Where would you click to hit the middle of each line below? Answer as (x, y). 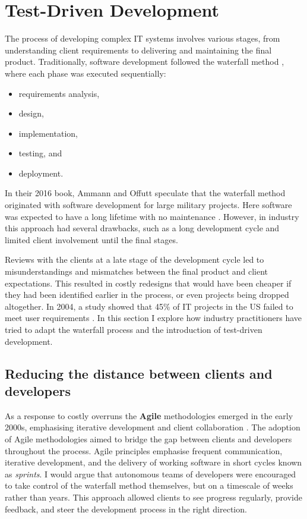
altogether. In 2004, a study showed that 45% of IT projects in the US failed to (149, 306)
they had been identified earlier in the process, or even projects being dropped (147, 295)
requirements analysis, (59, 93)
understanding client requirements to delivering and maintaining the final (138, 50)
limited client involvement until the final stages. (91, 239)
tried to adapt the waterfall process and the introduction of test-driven (134, 329)
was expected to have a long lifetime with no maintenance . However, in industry (152, 216)
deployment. (41, 173)
